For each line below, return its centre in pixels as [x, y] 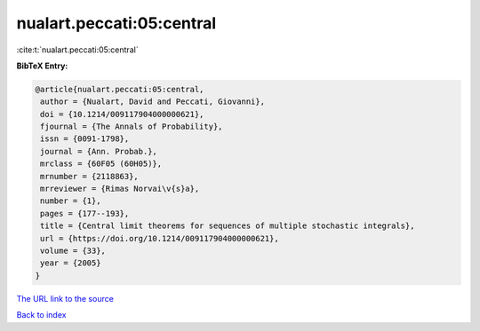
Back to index [41, 315]
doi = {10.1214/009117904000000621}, [122, 114]
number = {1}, [71, 201]
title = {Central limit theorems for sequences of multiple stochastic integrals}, [228, 226]
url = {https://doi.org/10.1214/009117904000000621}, [160, 238]
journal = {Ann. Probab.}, [99, 151]
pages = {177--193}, [85, 213]
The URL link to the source [65, 298]
